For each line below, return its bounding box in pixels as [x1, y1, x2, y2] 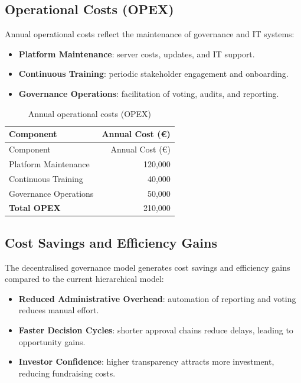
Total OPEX [9, 202, 61, 214]
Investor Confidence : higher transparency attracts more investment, [18, 355, 274, 368]
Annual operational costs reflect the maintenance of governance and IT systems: [5, 28, 295, 40]
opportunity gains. [18, 335, 86, 348]
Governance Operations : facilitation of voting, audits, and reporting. [18, 87, 279, 99]
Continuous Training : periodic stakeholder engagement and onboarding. [18, 67, 289, 80]
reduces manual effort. [18, 304, 99, 316]
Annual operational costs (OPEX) [28, 107, 152, 119]
